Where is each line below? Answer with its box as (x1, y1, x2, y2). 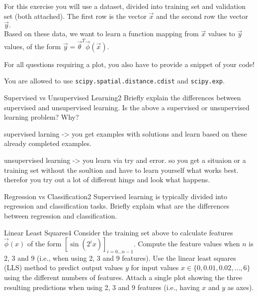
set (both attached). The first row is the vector (4, 10, 147, 21)
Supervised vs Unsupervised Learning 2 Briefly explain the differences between (4, 92, 241, 102)
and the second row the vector (156, 10, 248, 21)
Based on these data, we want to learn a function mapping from (4, 28, 199, 39)
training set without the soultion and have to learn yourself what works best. (4, 164, 239, 175)
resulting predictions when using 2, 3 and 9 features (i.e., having (4, 282, 200, 292)
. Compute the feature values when (133, 238, 240, 249)
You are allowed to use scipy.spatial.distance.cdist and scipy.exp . (4, 75, 225, 86)
